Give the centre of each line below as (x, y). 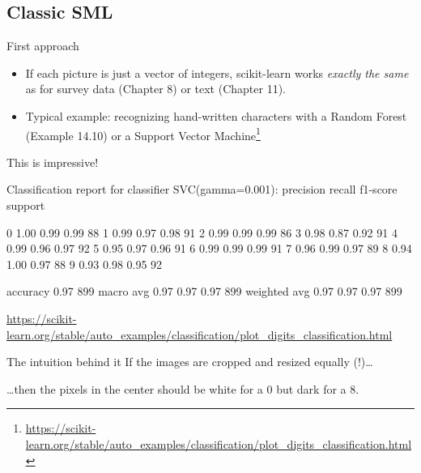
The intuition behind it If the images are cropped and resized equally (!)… (190, 362)
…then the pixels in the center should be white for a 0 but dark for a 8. (183, 388)
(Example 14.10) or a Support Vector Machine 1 (143, 134)
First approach (43, 46)
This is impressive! (53, 162)
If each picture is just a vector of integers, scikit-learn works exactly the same (217, 72)
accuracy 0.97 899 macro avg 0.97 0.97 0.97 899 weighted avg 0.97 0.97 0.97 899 (204, 291)
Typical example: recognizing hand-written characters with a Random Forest (216, 115)
